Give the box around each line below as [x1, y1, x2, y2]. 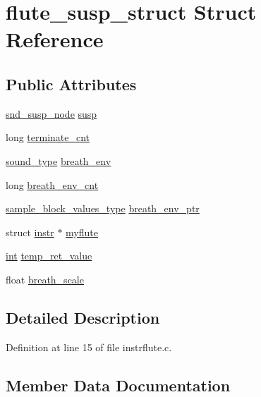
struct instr [6, 224, 54, 239]
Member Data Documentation [6, 374, 231, 396]
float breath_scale [6, 271, 84, 286]
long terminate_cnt [6, 130, 90, 145]
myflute [66, 224, 98, 239]
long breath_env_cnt [6, 177, 99, 192]
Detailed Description [6, 306, 160, 328]
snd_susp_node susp [6, 106, 97, 121]
